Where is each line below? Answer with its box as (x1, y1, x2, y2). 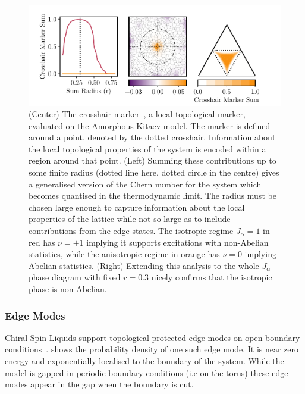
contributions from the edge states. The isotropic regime (29, 224, 234, 237)
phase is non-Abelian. (29, 283, 107, 295)
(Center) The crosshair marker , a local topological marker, (29, 108, 246, 120)
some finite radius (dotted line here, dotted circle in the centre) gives (29, 166, 279, 179)
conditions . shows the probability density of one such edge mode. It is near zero (5, 343, 299, 355)
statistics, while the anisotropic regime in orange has (29, 248, 220, 260)
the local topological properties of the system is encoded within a (29, 142, 266, 155)
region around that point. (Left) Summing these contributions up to (29, 154, 276, 167)
